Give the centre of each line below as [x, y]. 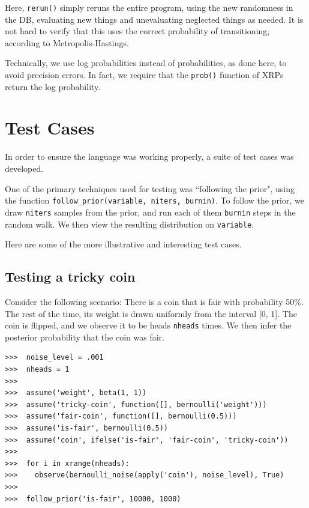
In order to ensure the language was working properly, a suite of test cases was [149, 156]
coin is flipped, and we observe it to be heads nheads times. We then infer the [148, 325]
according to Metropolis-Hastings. [67, 42]
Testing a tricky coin [70, 277]
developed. [24, 168]
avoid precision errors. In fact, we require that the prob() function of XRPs [144, 75]
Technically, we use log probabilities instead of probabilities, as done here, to [146, 63]
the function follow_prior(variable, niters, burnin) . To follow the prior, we [154, 200]
